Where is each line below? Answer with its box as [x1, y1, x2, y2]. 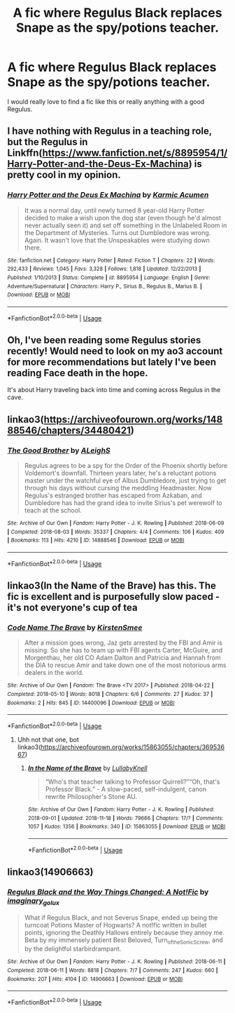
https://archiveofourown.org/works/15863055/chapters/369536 [41, 743, 225, 751]
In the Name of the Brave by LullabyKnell [27, 764, 148, 772]
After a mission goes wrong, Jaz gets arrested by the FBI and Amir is [24, 638, 222, 647]
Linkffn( [7, 147, 43, 159]
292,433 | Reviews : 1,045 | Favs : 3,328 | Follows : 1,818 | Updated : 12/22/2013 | [7, 265, 201, 273]
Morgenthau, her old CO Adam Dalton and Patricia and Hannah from [24, 654, 221, 662]
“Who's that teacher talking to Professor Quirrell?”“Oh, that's [45, 777, 220, 786]
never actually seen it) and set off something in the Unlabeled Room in [24, 221, 227, 229]
